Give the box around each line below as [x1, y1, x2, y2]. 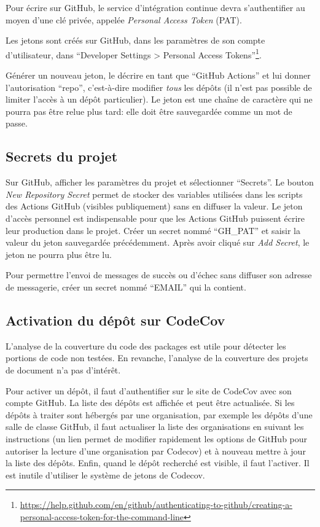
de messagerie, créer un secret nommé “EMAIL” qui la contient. [6, 280, 246, 293]
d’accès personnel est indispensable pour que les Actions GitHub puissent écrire [6, 211, 305, 224]
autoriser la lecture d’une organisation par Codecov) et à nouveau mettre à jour [6, 444, 306, 457]
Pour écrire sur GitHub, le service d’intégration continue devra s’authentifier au [6, 1, 305, 14]
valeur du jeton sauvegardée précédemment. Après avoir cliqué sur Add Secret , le [6, 236, 310, 249]
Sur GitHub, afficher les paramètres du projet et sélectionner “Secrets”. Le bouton [6, 176, 314, 189]
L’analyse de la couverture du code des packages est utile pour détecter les [6, 339, 286, 352]
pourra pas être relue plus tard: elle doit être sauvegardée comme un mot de [6, 104, 292, 117]
